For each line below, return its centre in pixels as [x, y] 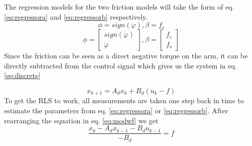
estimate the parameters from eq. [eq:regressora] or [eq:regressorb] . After [116, 111]
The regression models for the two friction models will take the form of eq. [119, 7]
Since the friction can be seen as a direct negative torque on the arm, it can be [126, 56]
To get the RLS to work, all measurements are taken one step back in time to [124, 100]
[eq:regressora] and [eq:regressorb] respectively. [76, 16]
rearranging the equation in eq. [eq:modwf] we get [81, 120]
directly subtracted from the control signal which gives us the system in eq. [121, 65]
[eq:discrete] [22, 75]
